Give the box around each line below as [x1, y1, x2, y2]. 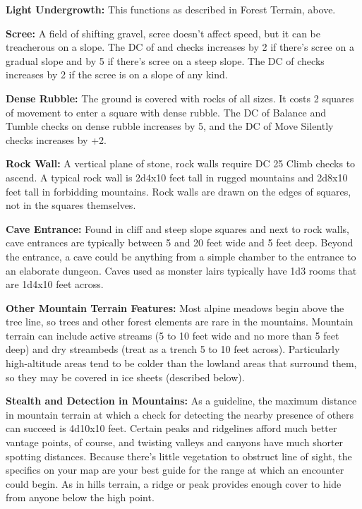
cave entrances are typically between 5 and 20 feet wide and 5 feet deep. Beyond [6, 235, 354, 250]
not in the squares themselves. [6, 198, 136, 212]
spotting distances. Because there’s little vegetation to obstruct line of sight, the [6, 448, 352, 463]
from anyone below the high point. [6, 490, 155, 505]
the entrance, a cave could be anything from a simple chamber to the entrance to [6, 248, 356, 263]
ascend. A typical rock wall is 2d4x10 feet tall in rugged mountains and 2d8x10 [6, 169, 348, 184]
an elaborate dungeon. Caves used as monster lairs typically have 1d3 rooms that [6, 263, 357, 277]
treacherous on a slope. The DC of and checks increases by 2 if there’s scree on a [6, 40, 354, 54]
